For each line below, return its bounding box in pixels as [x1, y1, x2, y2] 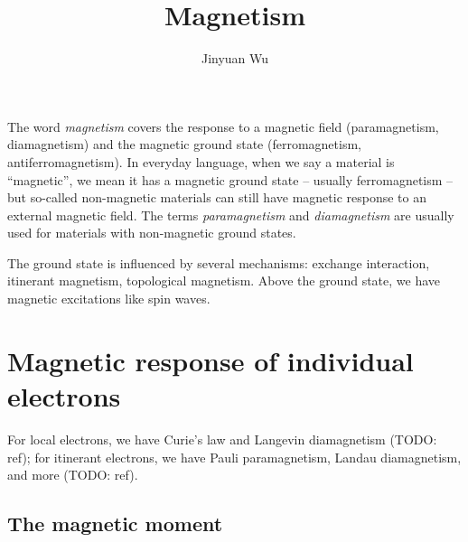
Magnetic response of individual [7, 341, 414, 378]
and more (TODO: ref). [7, 465, 138, 484]
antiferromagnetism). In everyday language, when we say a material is [7, 152, 395, 171]
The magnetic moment [7, 509, 223, 537]
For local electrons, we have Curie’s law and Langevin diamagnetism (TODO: [7, 429, 437, 448]
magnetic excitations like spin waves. [7, 289, 211, 308]
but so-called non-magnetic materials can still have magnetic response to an [7, 188, 426, 207]
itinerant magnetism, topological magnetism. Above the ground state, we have [7, 271, 441, 290]
